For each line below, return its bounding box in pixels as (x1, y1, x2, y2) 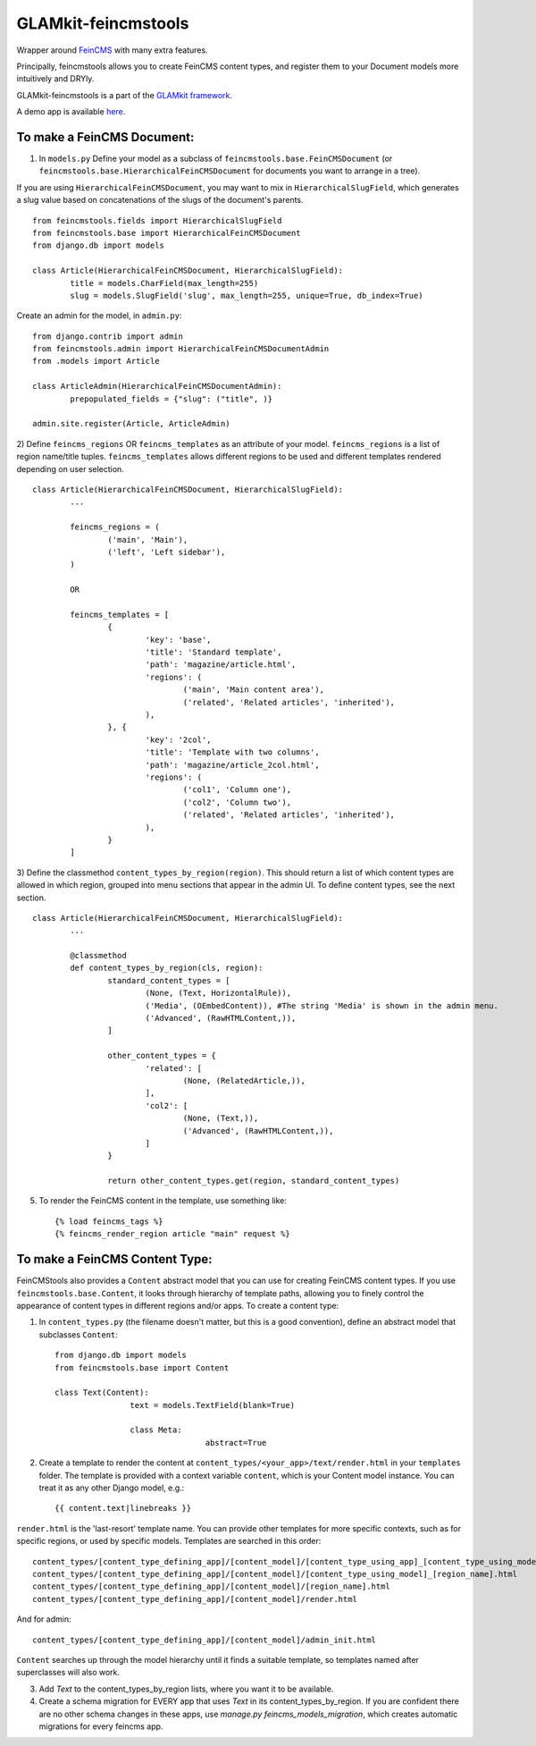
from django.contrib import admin (32, 331, 183, 342)
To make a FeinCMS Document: (16, 130, 195, 145)
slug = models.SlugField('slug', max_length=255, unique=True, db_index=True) (70, 291, 423, 300)
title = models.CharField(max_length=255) (70, 278, 259, 288)
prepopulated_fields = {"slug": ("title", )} (70, 393, 272, 404)
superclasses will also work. (16, 1667, 121, 1678)
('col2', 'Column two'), (182, 797, 292, 807)
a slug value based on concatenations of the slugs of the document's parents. (16, 195, 304, 206)
